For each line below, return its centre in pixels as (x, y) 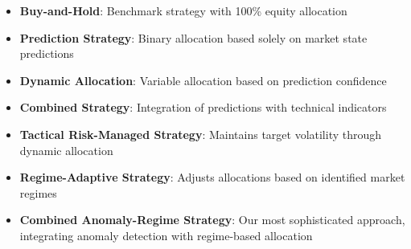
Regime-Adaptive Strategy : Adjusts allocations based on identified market (212, 177)
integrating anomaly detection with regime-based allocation (166, 235)
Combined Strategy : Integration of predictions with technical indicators (203, 107)
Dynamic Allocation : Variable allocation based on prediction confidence (203, 80)
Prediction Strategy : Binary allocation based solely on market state (193, 37)
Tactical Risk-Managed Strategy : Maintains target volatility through (201, 134)
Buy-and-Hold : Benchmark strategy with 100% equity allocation (183, 10)
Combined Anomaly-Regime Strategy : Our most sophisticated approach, (212, 220)
